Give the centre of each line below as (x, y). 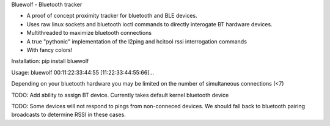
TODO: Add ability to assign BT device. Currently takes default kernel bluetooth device (120, 95)
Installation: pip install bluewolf (50, 61)
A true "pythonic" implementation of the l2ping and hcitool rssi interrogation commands (137, 41)
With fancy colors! (50, 50)
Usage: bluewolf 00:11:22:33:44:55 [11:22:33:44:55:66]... (83, 72)
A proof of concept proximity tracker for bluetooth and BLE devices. (112, 16)
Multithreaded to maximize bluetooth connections (89, 33)
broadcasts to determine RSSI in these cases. (69, 115)
